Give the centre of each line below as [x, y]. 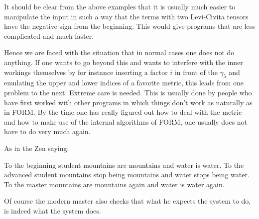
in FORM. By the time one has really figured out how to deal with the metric [123, 112]
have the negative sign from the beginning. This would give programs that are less [129, 26]
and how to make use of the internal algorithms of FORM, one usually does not [126, 121]
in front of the [196, 72]
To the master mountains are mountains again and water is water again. [114, 184]
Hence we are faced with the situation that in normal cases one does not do [119, 52]
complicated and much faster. [49, 36]
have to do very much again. [47, 131]
